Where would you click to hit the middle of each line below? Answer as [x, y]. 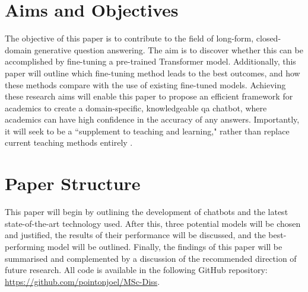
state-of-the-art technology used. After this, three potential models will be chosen [153, 223]
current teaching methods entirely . [69, 142]
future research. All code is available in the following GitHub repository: [136, 270]
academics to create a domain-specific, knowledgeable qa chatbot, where [136, 108]
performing [25, 246]
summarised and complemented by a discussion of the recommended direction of [151, 258]
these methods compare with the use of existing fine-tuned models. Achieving [145, 84]
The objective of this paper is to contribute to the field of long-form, [129, 38]
